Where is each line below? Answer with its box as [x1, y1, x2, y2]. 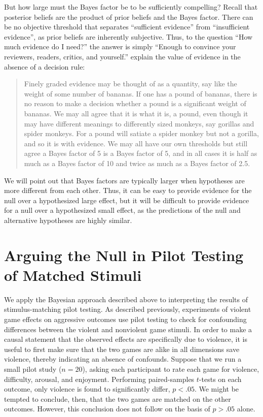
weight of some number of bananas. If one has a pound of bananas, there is [24, 88, 257, 99]
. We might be [194, 383, 239, 394]
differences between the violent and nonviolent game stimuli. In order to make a [4, 324, 252, 334]
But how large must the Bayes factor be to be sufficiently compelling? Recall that [4, 2, 258, 12]
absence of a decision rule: [4, 61, 85, 72]
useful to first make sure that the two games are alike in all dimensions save [4, 343, 240, 354]
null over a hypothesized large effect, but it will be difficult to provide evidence [4, 195, 249, 205]
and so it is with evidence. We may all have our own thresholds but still [24, 138, 248, 148]
